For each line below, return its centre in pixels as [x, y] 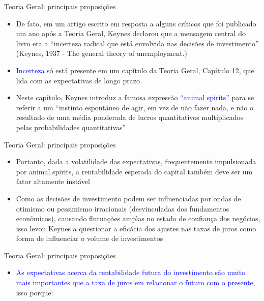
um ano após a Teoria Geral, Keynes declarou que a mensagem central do [131, 33]
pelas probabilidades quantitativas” [71, 127]
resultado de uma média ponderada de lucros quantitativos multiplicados [129, 117]
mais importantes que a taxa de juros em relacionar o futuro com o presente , [136, 282]
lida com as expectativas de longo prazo [78, 80]
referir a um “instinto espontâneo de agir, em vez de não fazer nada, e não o [135, 107]
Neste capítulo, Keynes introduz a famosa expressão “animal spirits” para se [135, 97]
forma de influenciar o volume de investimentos [90, 238]
